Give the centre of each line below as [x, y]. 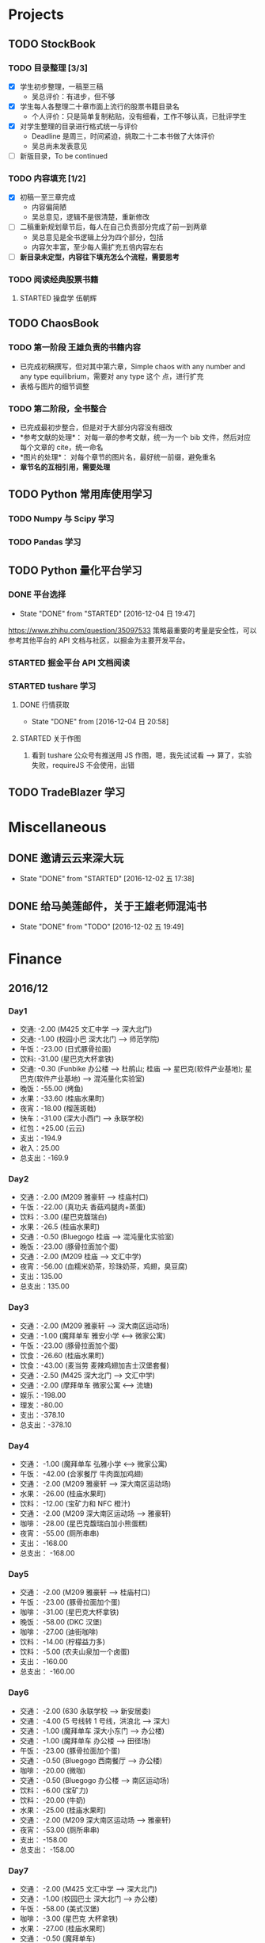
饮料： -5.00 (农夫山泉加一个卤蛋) [75, 1652]
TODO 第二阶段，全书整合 [57, 408]
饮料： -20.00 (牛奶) [53, 1800]
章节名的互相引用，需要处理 [65, 467]
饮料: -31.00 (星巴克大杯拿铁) [67, 1059]
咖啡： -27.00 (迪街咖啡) [59, 1632]
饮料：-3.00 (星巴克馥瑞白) [63, 1217]
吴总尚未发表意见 [59, 146]
